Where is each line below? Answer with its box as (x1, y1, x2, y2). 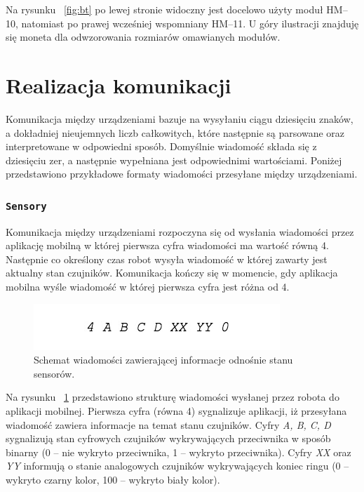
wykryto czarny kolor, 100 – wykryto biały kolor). (6, 472, 220, 486)
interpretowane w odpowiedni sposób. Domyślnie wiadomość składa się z (6, 139, 317, 154)
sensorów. (34, 366, 75, 380)
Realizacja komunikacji (6, 70, 231, 99)
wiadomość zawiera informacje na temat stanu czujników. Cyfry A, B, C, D (6, 417, 331, 432)
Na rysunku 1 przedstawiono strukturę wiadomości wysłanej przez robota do (6, 390, 339, 404)
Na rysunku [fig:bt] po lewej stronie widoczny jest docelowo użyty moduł (6, 2, 323, 16)
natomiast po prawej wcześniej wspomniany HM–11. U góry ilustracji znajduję (21, 15, 359, 30)
